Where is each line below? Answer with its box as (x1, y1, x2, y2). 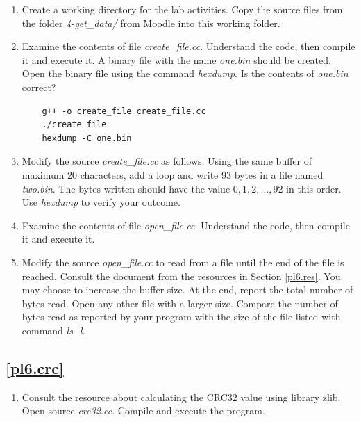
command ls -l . (22, 323, 85, 337)
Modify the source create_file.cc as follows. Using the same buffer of (22, 154, 312, 168)
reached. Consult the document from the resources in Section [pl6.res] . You (22, 268, 341, 283)
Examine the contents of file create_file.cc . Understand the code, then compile (22, 39, 355, 54)
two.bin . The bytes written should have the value (22, 181, 230, 195)
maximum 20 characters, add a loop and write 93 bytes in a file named (22, 167, 324, 181)
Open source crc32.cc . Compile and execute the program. (22, 403, 265, 418)
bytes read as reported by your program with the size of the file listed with (22, 309, 341, 324)
